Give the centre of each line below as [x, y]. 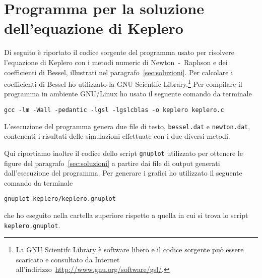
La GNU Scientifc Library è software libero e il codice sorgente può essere [130, 249]
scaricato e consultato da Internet [68, 259]
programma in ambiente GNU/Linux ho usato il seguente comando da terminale [128, 94]
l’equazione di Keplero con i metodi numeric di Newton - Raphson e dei [116, 62]
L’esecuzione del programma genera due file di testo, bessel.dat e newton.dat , [127, 126]
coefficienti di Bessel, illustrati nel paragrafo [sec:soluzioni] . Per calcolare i [119, 72]
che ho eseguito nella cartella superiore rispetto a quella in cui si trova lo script [126, 215]
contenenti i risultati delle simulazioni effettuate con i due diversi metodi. [117, 136]
